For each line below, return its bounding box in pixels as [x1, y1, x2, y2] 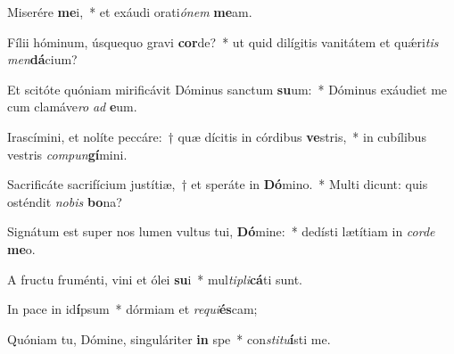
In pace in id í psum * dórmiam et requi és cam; [7, 300, 258, 318]
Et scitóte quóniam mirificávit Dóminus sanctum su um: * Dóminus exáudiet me [7, 79, 448, 98]
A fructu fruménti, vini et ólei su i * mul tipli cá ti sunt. [7, 269, 302, 288]
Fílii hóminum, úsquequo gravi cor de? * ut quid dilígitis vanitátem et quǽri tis [7, 32, 439, 51]
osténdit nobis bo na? [7, 192, 122, 210]
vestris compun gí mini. [7, 144, 128, 163]
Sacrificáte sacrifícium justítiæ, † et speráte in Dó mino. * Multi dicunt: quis [7, 175, 428, 193]
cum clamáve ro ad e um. [7, 97, 137, 116]
